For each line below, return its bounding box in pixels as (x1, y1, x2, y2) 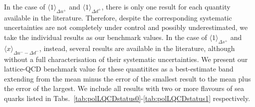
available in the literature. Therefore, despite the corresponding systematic (4, 12, 232, 22)
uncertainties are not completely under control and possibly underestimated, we (4, 22, 248, 32)
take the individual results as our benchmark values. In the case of (4, 31, 207, 42)
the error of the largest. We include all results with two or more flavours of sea (4, 83, 244, 93)
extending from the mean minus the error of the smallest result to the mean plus (4, 73, 251, 83)
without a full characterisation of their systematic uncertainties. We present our (4, 53, 248, 64)
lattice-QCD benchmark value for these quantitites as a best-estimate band (4, 63, 234, 74)
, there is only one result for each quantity (101, 1, 231, 11)
